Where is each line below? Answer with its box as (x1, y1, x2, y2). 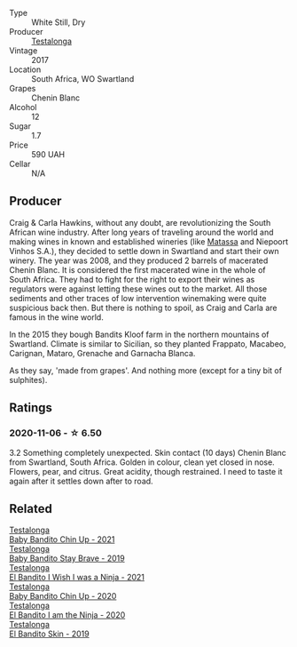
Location (9, 64, 42, 75)
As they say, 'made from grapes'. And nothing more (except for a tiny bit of (9, 364, 282, 376)
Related (9, 501, 53, 516)
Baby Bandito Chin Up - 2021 (9, 534, 115, 545)
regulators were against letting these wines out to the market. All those (9, 284, 268, 294)
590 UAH (31, 149, 65, 159)
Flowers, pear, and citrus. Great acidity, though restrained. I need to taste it (9, 466, 283, 476)
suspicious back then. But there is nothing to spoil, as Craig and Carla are (9, 302, 277, 313)
